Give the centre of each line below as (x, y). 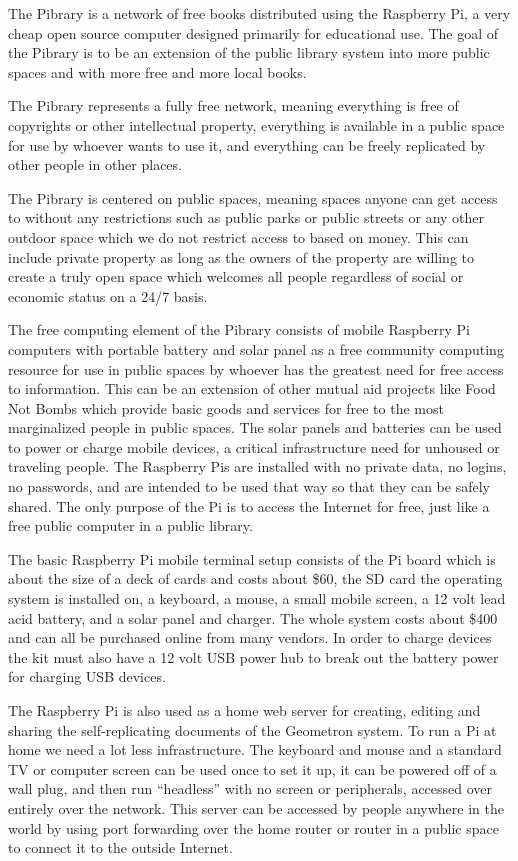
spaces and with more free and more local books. (157, 71)
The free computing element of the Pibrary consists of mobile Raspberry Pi (239, 329)
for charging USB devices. (87, 676)
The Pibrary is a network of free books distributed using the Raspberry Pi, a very (259, 13)
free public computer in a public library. (130, 525)
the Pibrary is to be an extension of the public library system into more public (249, 52)
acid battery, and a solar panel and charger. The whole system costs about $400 (253, 617)
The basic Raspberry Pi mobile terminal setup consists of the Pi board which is (252, 558)
